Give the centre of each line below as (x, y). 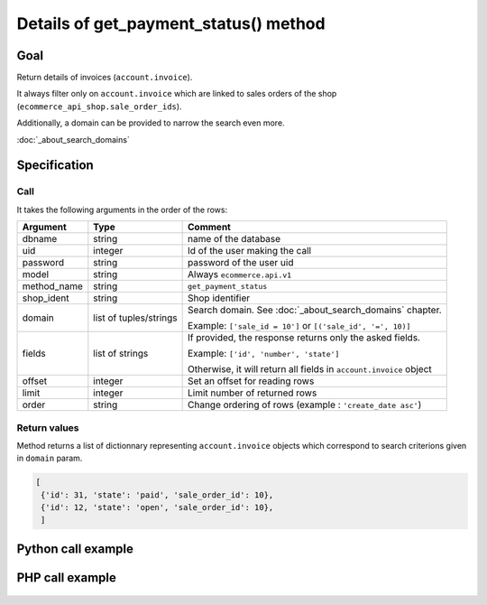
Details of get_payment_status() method (171, 23)
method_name (52, 286)
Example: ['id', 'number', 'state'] (264, 354)
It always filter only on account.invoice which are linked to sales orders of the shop (177, 94)
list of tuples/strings (135, 318)
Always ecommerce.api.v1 (240, 275)
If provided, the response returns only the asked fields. (304, 338)
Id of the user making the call (249, 251)
